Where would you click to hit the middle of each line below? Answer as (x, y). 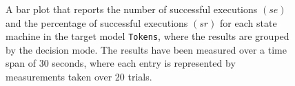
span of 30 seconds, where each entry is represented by (121, 63)
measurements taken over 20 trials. (79, 77)
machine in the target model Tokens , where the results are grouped (147, 36)
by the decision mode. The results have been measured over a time (146, 49)
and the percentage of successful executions (97, 22)
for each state (248, 22)
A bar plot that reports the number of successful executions (132, 9)
